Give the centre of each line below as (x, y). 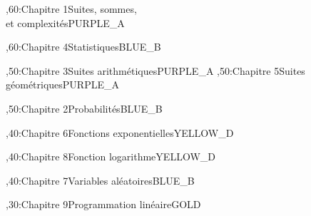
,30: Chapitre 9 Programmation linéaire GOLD (103, 204)
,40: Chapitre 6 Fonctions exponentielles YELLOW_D (120, 132)
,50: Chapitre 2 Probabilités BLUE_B (84, 108)
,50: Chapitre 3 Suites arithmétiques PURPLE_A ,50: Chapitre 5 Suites (155, 70)
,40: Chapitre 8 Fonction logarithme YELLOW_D (111, 156)
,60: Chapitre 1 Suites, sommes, (71, 9)
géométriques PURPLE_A (62, 84)
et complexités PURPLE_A (65, 22)
